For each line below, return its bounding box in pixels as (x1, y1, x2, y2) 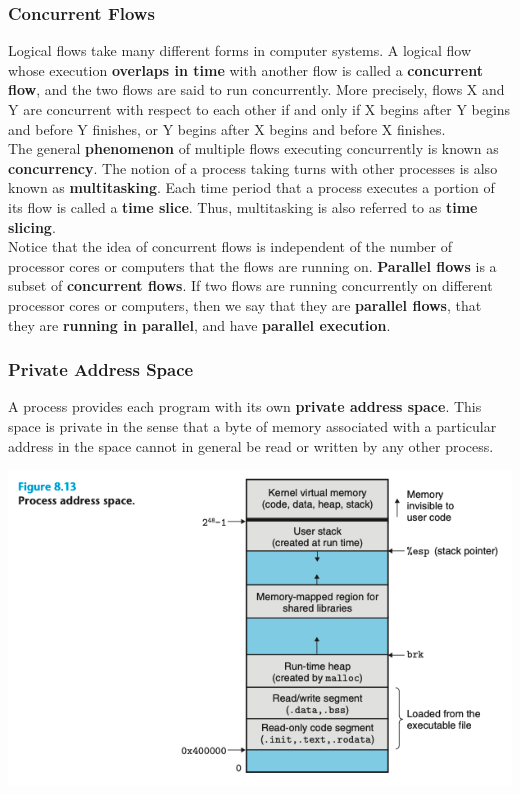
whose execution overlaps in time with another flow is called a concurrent (8, 59, 483, 80)
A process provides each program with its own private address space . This (8, 396, 482, 417)
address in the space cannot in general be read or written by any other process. (8, 435, 494, 456)
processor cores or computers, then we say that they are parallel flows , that (8, 294, 482, 315)
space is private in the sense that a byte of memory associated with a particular (8, 415, 497, 436)
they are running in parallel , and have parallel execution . (8, 314, 391, 335)
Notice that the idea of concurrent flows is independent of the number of (8, 236, 452, 257)
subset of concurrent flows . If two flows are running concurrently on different (8, 275, 493, 296)
